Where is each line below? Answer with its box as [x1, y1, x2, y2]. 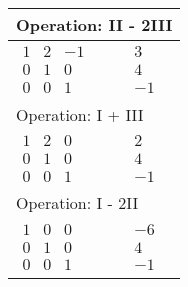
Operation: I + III [16, 102, 144, 126]
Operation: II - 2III [16, 13, 173, 36]
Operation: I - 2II [16, 191, 139, 215]
